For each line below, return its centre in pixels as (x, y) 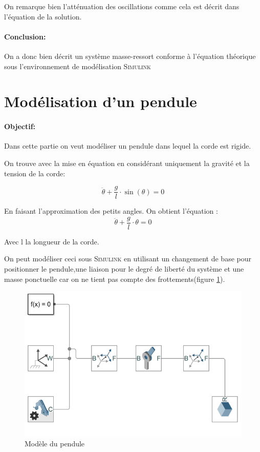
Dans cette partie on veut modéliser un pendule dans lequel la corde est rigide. (128, 146)
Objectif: (20, 126)
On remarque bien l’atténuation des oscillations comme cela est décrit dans (122, 6)
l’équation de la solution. (43, 16)
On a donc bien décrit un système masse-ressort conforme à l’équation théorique (130, 56)
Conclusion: (25, 36)
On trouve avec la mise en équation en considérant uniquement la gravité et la (127, 163)
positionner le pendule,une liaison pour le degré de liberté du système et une (124, 269)
